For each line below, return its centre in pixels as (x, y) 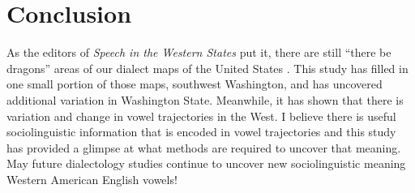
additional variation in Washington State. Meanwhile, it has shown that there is (205, 99)
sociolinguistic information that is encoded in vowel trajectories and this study (201, 132)
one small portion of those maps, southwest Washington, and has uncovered (195, 84)
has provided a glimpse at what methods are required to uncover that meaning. (204, 147)
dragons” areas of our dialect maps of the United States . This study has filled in (207, 68)
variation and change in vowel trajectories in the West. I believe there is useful (201, 116)
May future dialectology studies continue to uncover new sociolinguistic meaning (206, 163)
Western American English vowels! (92, 179)
